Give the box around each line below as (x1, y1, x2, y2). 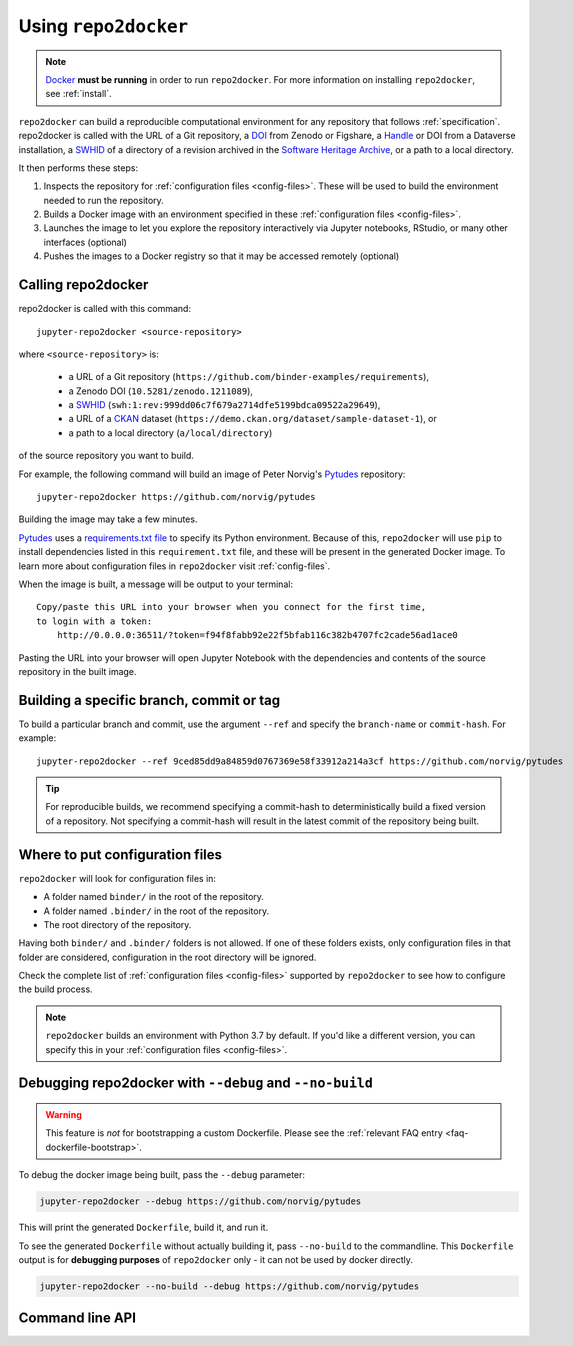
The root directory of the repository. (43, 918, 192, 930)
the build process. (18, 983, 94, 995)
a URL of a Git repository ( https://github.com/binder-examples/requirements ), (68, 371, 430, 383)
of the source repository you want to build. (18, 450, 195, 462)
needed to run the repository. (43, 194, 164, 206)
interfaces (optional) (43, 236, 127, 248)
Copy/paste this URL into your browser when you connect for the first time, (36, 601, 427, 613)
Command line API (18, 1310, 137, 1327)
